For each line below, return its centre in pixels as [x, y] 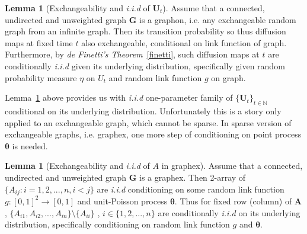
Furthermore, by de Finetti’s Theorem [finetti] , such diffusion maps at [132, 54]
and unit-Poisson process [122, 201]
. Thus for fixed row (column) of [233, 201]
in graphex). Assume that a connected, [232, 166]
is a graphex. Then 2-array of [193, 177]
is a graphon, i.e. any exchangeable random [218, 19]
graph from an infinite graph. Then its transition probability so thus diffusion [145, 31]
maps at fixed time [39, 42]
